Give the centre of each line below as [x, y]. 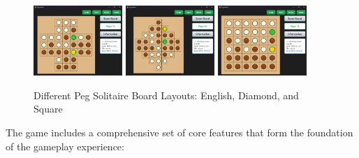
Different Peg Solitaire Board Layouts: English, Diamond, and [166, 95]
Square [48, 109]
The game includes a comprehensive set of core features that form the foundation [179, 132]
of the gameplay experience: [65, 146]
